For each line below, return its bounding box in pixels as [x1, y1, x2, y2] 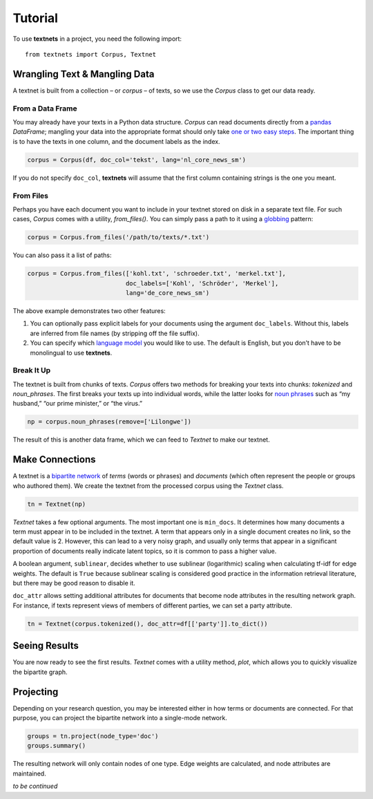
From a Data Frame [12, 104, 77, 113]
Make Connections [12, 453, 96, 466]
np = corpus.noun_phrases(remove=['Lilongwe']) [27, 418, 191, 426]
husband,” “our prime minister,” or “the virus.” [12, 399, 143, 408]
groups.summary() [27, 742, 86, 750]
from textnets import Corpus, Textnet [25, 50, 157, 58]
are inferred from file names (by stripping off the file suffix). [30, 329, 200, 337]
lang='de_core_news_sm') [125, 289, 210, 297]
